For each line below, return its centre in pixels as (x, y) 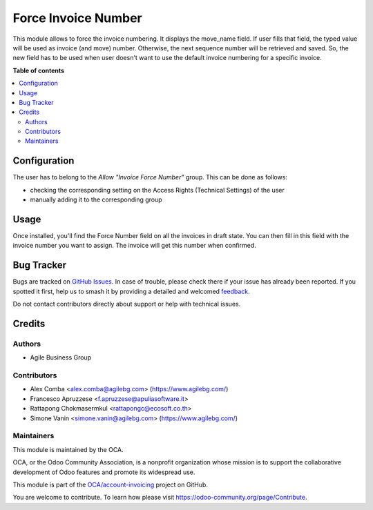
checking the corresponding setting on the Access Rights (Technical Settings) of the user (157, 190)
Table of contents (39, 70)
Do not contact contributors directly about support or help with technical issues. (127, 304)
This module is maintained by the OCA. (68, 449)
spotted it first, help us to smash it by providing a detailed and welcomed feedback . (131, 291)
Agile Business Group (61, 357)
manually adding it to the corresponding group (96, 199)
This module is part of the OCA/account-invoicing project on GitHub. (111, 484)
